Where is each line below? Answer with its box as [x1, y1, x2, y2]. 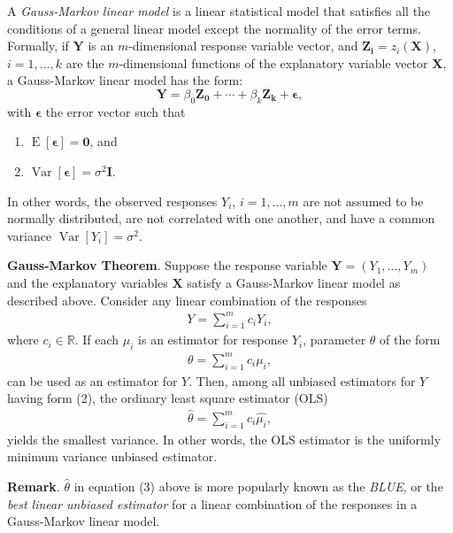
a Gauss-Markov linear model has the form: [7, 71, 243, 89]
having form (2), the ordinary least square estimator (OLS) [7, 389, 328, 407]
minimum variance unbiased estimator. [7, 447, 218, 466]
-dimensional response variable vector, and [128, 36, 358, 55]
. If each [74, 330, 119, 349]
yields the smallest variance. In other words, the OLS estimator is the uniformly [7, 429, 441, 448]
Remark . [7, 476, 60, 495]
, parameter [303, 330, 366, 349]
